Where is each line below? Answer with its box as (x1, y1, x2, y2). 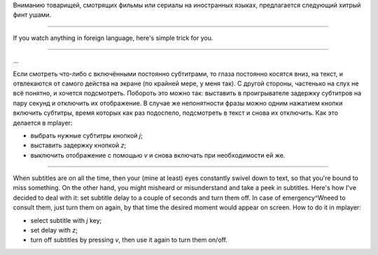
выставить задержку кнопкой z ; (30, 141, 126, 150)
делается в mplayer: (13, 118, 73, 127)
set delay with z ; (30, 226, 78, 235)
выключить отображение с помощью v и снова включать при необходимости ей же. (30, 151, 286, 159)
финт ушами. (13, 11, 52, 19)
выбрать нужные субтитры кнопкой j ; (30, 131, 143, 139)
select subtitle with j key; (30, 216, 102, 224)
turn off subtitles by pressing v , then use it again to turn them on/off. (30, 235, 227, 244)
